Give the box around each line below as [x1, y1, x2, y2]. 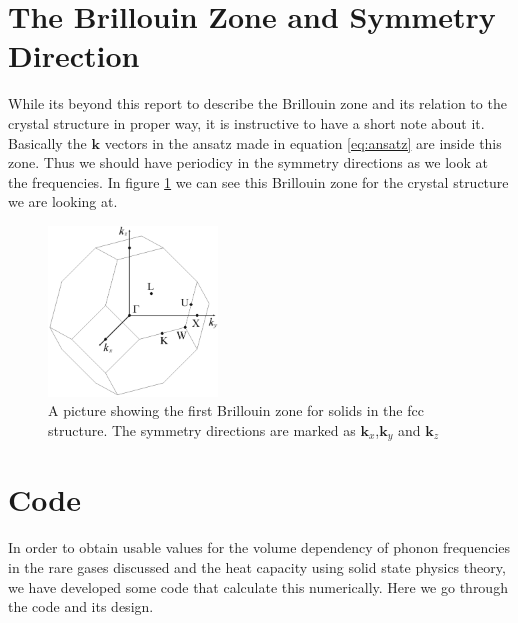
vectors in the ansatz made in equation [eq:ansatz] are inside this [104, 132, 502, 153]
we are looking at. [8, 191, 118, 212]
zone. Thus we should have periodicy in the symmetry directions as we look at [8, 152, 488, 173]
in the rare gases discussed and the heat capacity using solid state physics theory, [8, 556, 506, 577]
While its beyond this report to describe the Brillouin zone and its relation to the [8, 93, 507, 114]
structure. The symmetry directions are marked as [48, 419, 356, 440]
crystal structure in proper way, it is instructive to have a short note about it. [8, 112, 485, 133]
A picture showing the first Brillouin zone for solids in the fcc [48, 400, 424, 421]
